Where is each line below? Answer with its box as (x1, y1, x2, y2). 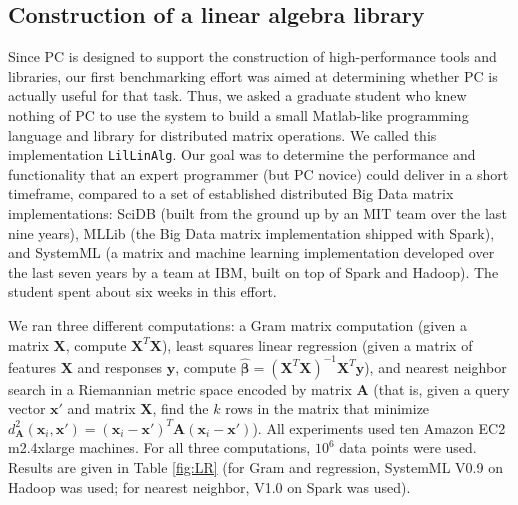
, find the (152, 398, 209, 419)
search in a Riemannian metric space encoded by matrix (8, 378, 352, 399)
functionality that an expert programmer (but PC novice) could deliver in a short (8, 163, 509, 184)
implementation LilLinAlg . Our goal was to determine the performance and (8, 144, 476, 165)
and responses (77, 356, 163, 377)
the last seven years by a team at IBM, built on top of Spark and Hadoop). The (8, 261, 499, 282)
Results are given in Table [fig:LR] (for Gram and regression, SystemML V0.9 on (8, 457, 503, 478)
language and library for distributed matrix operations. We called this (8, 124, 437, 145)
